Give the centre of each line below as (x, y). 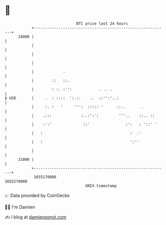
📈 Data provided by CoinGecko (37, 195)
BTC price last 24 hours (102, 24)
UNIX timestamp (101, 186)
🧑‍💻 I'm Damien (20, 207)
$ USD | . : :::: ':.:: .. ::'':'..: (62, 98)
